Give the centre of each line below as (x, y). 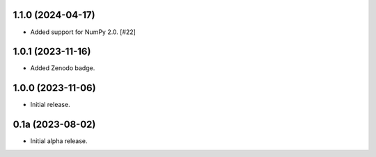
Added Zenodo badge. (63, 68)
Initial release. (50, 105)
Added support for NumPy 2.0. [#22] (83, 32)
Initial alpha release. (59, 141)
